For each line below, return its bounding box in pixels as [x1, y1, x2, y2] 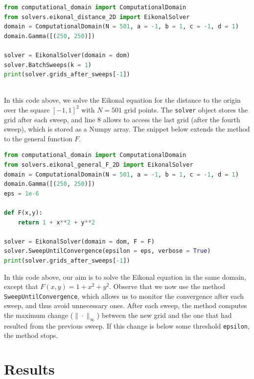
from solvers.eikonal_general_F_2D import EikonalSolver [4, 161, 193, 168]
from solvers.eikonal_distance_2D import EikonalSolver [4, 13, 190, 21]
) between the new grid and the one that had [96, 310, 232, 320]
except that [4, 281, 38, 291]
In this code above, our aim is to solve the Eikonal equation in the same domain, [4, 271, 246, 282]
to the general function [4, 133, 72, 143]
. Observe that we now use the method [109, 281, 226, 291]
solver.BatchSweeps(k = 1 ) [4, 61, 92, 68]
